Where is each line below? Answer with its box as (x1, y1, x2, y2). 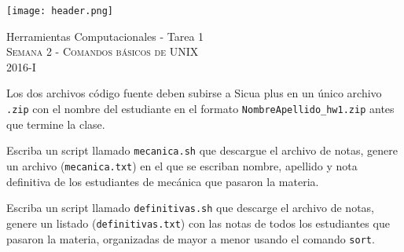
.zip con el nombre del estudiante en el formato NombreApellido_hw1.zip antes (6, 100, 395, 117)
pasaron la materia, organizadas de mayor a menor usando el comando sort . (6, 230, 375, 247)
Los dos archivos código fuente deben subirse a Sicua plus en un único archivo (6, 85, 382, 101)
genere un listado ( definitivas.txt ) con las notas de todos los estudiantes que (6, 214, 390, 231)
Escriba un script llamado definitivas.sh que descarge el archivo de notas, (6, 199, 374, 216)
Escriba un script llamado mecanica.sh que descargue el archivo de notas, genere (6, 142, 398, 159)
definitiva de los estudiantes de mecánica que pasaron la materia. (6, 173, 319, 189)
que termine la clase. (6, 115, 105, 132)
